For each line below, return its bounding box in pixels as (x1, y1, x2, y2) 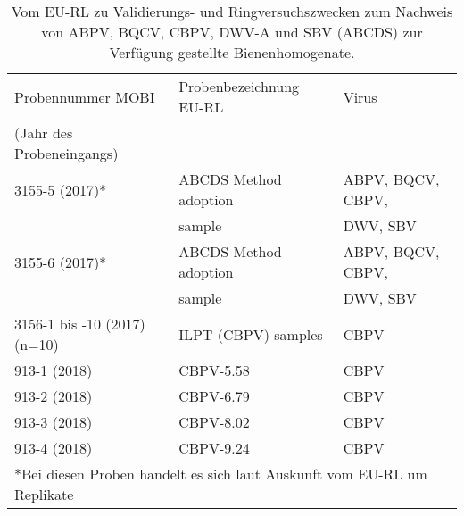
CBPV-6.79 (178, 386, 250, 406)
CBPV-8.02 (178, 412, 250, 432)
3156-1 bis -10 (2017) (14, 313, 145, 334)
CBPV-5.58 (178, 360, 250, 380)
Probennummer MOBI (14, 86, 155, 107)
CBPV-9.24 (178, 437, 250, 458)
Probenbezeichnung (178, 76, 300, 96)
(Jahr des (14, 122, 73, 143)
